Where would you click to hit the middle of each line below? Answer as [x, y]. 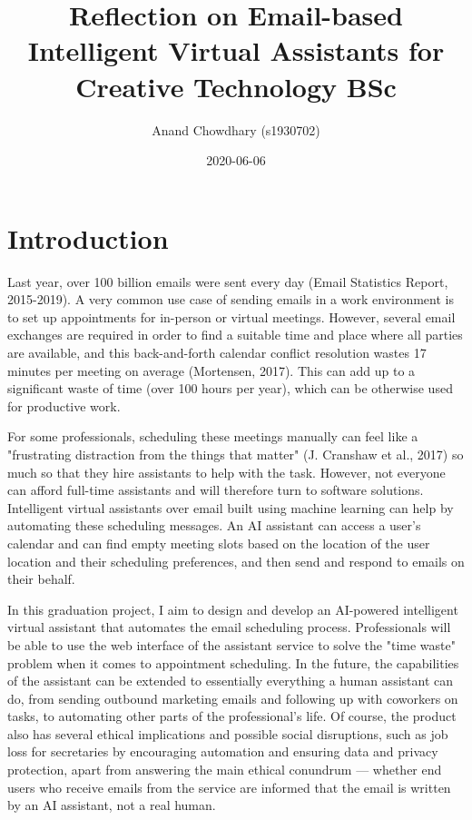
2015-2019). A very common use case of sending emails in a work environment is [231, 299]
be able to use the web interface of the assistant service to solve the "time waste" [231, 644]
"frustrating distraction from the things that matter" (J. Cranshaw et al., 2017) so [236, 454]
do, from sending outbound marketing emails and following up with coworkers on [233, 698]
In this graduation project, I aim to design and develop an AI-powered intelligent [233, 609]
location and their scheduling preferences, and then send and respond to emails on [236, 561]
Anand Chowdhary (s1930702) [236, 129]
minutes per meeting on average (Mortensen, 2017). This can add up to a [211, 370]
